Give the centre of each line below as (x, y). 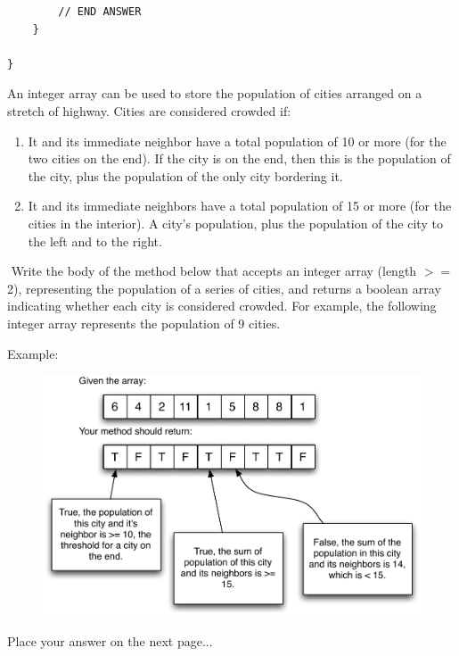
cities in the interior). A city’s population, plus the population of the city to (235, 223)
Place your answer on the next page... (110, 640)
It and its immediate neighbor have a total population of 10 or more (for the (237, 141)
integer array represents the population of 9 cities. (144, 323)
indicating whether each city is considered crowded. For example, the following (222, 306)
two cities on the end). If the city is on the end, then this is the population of (239, 158)
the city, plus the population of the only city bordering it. (185, 175)
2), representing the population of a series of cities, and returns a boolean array (224, 288)
